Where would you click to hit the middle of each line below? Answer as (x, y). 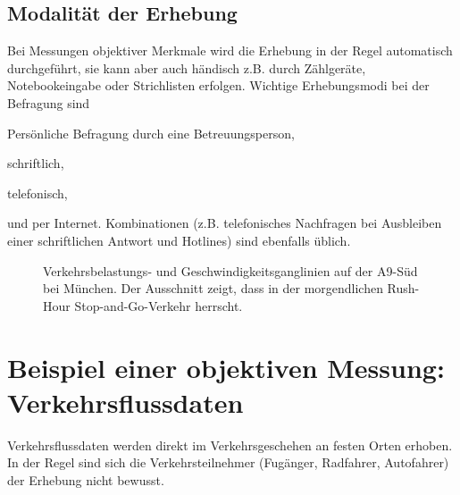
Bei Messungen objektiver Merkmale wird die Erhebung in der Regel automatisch (230, 50)
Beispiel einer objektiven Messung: (226, 367)
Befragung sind (49, 102)
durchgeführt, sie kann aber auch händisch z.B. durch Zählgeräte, (187, 67)
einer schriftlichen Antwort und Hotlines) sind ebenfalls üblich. (179, 240)
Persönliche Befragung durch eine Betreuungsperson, (151, 133)
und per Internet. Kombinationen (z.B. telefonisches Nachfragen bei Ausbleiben (225, 223)
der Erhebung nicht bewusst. (86, 479)
